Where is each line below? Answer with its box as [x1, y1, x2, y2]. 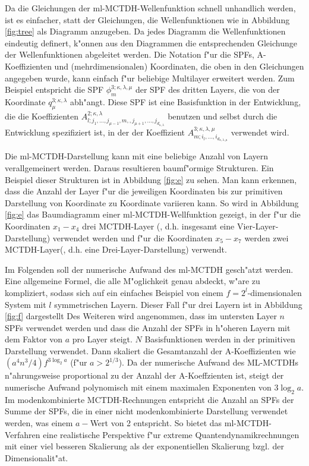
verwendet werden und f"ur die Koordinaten [52, 231, 213, 244]
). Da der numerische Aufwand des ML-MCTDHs [118, 356, 298, 369]
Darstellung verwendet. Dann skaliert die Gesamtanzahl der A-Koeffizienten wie [5, 344, 296, 357]
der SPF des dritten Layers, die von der [135, 83, 280, 96]
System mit [5, 298, 46, 310]
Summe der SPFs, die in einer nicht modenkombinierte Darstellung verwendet [5, 405, 288, 417]
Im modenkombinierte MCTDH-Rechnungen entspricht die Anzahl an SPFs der [5, 393, 294, 405]
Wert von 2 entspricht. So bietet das [90, 417, 222, 429]
